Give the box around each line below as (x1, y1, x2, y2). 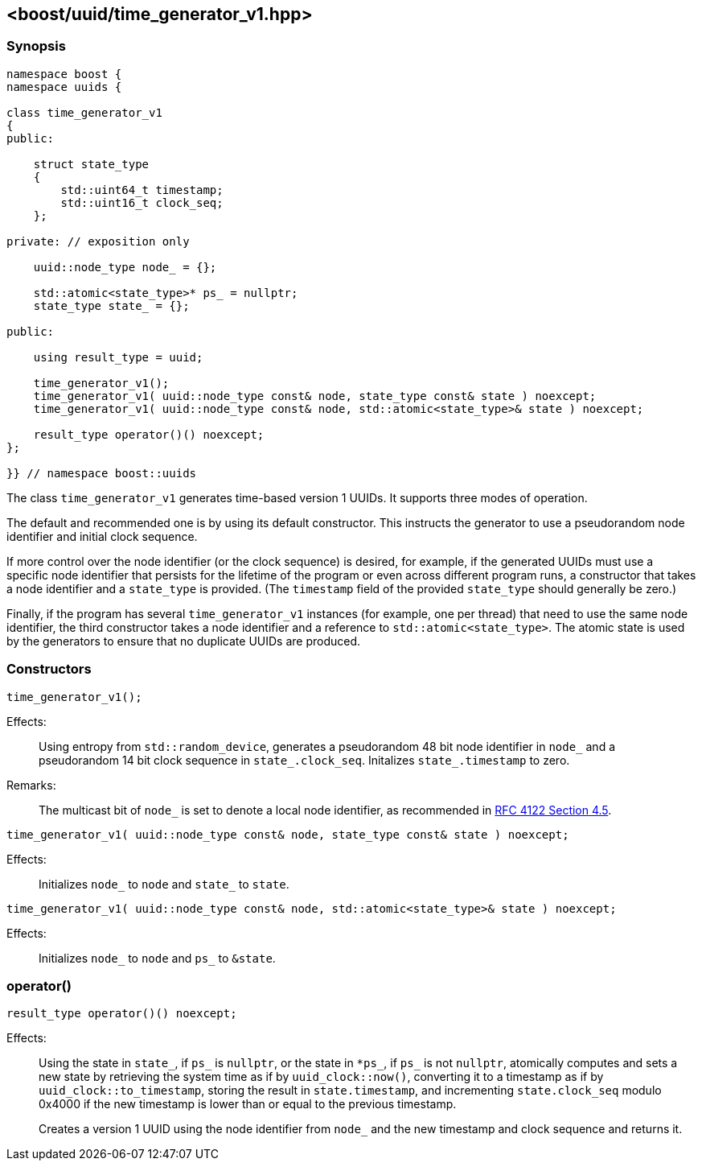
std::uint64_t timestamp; (60, 183, 224, 196)
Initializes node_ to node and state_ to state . (39, 876, 289, 891)
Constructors (6, 661, 92, 678)
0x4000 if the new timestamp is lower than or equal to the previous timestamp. (39, 1097, 457, 1111)
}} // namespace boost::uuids (6, 466, 197, 480)
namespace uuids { (6, 80, 122, 93)
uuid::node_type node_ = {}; (33, 260, 217, 274)
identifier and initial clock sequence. (6, 529, 198, 543)
